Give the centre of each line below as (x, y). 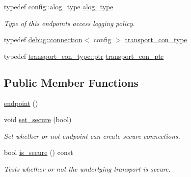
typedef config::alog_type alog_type (59, 6)
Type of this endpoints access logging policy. (69, 23)
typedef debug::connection (43, 39)
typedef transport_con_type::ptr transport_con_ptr (84, 56)
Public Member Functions (71, 82)
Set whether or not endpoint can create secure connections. (92, 136)
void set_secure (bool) (38, 119)
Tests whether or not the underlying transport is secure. (87, 168)
